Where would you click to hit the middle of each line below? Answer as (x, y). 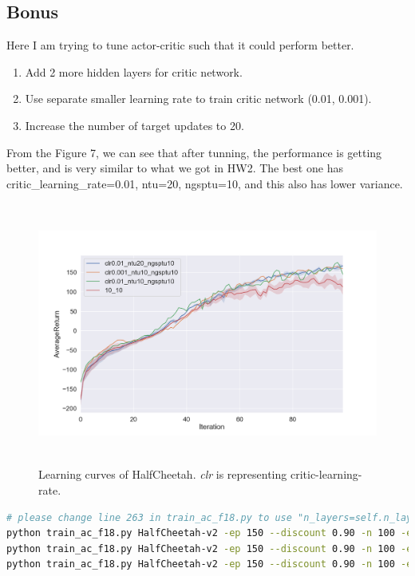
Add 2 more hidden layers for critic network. (134, 71)
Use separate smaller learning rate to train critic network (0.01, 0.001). (198, 99)
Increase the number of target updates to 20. (134, 125)
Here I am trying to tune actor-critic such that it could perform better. (180, 45)
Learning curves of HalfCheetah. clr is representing (163, 474)
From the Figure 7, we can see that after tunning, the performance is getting (194, 152)
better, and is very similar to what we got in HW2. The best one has (175, 168)
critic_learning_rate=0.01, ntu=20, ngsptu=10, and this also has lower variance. (205, 183)
